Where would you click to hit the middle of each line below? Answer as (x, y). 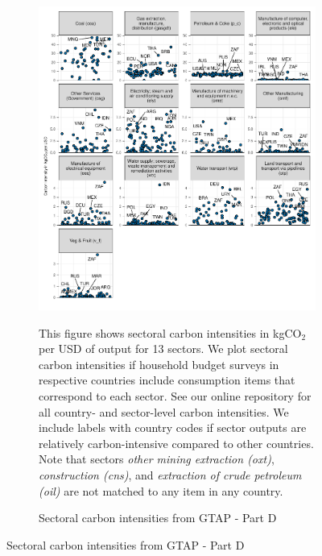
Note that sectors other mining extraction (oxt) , (157, 459)
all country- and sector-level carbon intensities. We (164, 411)
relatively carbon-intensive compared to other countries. (176, 443)
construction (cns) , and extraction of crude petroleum (170, 475)
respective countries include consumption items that (167, 380)
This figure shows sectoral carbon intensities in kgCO (170, 332)
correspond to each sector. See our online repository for (175, 396)
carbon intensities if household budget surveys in (159, 364)
